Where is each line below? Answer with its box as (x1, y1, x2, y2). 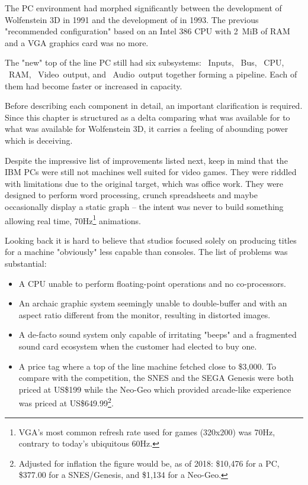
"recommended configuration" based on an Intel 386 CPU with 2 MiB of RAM (5, 25, 290, 37)
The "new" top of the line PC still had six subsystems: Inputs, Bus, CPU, (5, 56, 284, 69)
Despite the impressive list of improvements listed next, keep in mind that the (5, 154, 288, 166)
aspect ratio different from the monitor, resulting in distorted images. (18, 308, 271, 321)
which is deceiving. (5, 134, 73, 146)
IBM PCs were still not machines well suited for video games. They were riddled (5, 166, 297, 178)
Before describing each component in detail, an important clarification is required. (5, 99, 303, 112)
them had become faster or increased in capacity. (5, 79, 182, 92)
